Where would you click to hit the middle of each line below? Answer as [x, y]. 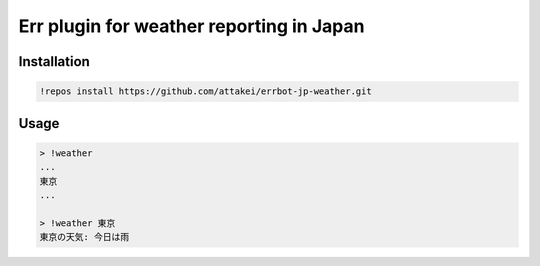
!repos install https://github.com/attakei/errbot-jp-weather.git [205, 91]
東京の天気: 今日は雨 [84, 237]
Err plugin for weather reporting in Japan [191, 26]
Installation [54, 61]
